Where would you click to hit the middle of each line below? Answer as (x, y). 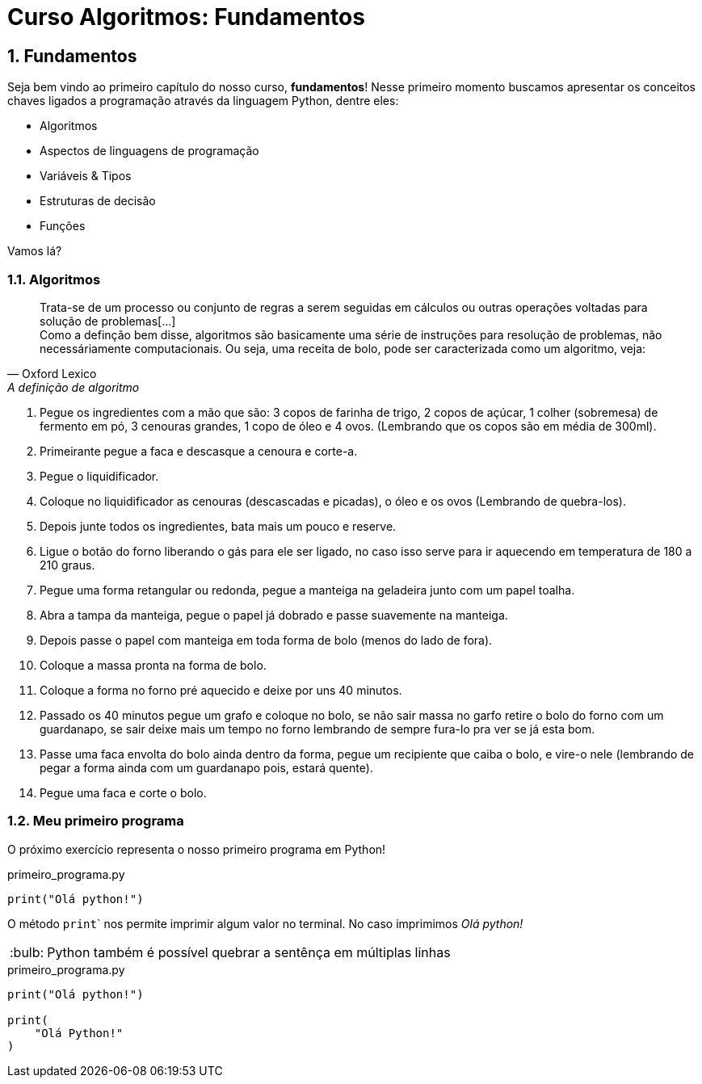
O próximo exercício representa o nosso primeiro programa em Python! (197, 849)
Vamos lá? (35, 251)
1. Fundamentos (72, 56)
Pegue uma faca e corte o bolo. (123, 792)
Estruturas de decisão (98, 201)
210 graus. (67, 565)
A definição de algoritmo (74, 387)
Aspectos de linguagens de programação (149, 151)
